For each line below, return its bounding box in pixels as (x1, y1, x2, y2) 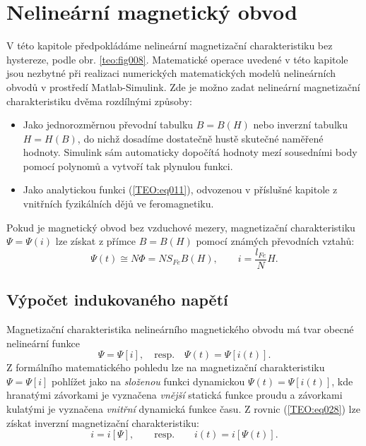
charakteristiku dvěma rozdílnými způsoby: (6, 93, 192, 108)
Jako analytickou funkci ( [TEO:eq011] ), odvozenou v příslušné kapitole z (23, 182, 338, 197)
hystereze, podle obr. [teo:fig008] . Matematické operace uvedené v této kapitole (6, 52, 348, 66)
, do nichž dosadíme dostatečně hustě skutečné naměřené (77, 131, 324, 145)
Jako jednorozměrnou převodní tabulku (23, 117, 194, 132)
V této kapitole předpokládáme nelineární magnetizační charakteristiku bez (6, 38, 333, 53)
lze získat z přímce (55, 234, 136, 248)
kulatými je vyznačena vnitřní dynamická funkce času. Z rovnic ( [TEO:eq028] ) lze (6, 402, 360, 416)
